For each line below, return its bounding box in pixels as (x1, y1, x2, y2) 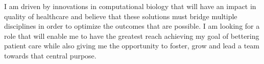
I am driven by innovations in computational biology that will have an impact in (4, 1, 256, 11)
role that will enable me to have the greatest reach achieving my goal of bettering (4, 30, 259, 41)
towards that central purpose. (4, 50, 97, 60)
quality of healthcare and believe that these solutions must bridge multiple (4, 11, 237, 21)
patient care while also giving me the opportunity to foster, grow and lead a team (4, 40, 260, 51)
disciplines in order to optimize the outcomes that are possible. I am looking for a (4, 21, 260, 31)
